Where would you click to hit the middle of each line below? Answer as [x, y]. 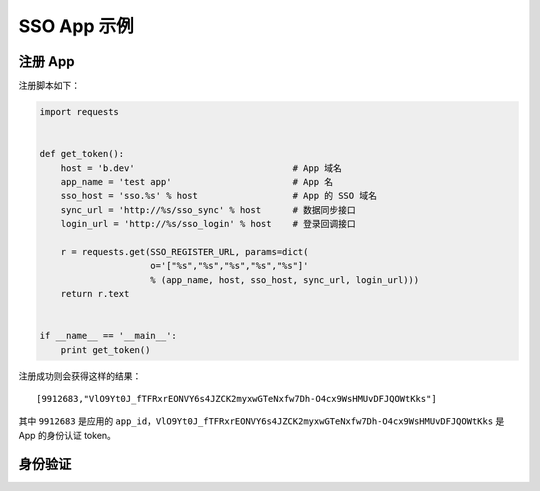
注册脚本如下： [49, 86]
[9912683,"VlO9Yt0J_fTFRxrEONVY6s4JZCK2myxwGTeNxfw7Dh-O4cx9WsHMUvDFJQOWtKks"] [236, 399]
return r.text [95, 294]
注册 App [46, 61]
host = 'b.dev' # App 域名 [201, 168]
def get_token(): [82, 154]
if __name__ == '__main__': [108, 336]
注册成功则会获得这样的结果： [80, 376]
